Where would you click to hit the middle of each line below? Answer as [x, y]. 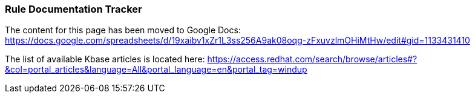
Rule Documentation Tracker [74, 9]
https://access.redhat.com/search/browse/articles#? [312, 59]
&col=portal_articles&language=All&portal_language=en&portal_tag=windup [156, 70]
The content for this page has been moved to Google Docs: [123, 30]
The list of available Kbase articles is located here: [105, 59]
